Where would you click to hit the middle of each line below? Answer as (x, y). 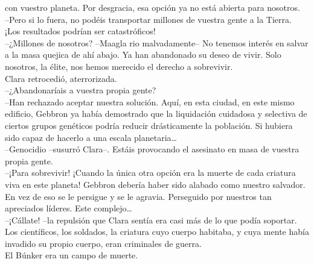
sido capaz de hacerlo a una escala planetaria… (91, 137)
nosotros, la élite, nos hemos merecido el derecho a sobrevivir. (119, 66)
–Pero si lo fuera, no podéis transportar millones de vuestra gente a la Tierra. (148, 19)
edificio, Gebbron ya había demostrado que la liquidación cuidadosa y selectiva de (156, 114)
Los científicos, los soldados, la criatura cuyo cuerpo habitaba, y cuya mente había (157, 232)
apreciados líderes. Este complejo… (69, 208)
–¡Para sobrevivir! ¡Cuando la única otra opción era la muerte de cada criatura (150, 173)
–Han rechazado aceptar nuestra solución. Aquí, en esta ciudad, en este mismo (150, 101)
